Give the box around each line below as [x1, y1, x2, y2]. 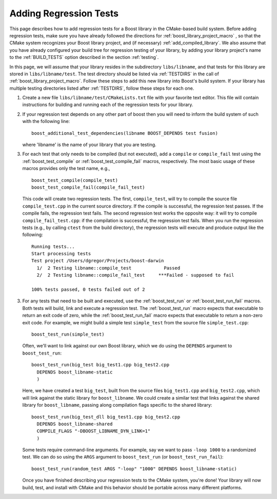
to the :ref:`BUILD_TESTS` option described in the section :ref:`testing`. [9, 54, 159, 60]
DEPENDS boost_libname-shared [36, 421, 113, 427]
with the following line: [22, 118, 70, 124]
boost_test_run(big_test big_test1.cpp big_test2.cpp [31, 362, 169, 368]
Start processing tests [31, 251, 91, 257]
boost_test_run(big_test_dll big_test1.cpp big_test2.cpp [31, 414, 181, 420]
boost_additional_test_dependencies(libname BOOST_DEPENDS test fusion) [31, 130, 218, 136]
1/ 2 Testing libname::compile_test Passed [36, 265, 181, 271]
